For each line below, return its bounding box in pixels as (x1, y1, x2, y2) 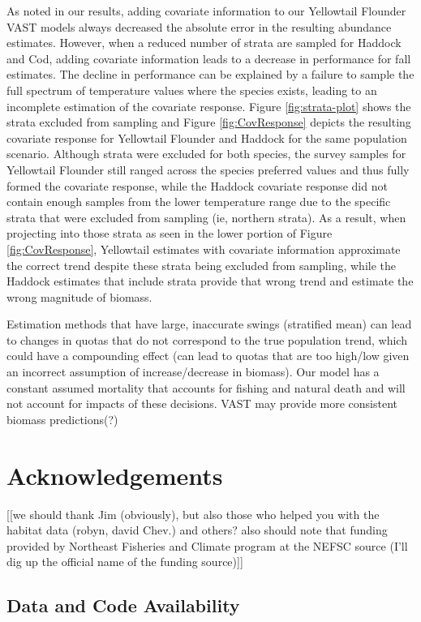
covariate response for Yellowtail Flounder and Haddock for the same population (6, 129, 407, 146)
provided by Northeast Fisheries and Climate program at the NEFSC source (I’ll (6, 537, 408, 554)
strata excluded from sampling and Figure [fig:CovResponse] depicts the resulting (6, 114, 411, 131)
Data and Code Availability (6, 593, 240, 618)
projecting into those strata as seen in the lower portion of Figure (6, 225, 333, 242)
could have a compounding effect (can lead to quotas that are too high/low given (6, 347, 410, 364)
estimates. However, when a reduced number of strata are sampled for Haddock (6, 34, 402, 51)
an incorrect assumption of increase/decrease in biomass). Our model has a (6, 363, 380, 380)
